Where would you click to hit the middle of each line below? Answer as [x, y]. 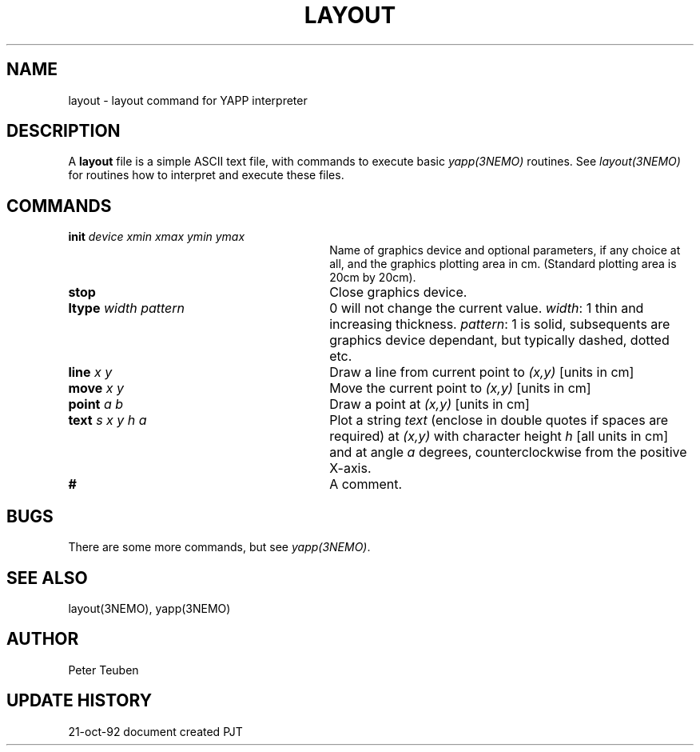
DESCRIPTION [64, 131]
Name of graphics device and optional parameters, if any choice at [505, 250]
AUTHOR [43, 639]
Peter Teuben [103, 670]
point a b [96, 404]
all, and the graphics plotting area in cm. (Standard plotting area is [503, 264]
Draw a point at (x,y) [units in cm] [430, 404]
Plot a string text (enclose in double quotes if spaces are [499, 420]
